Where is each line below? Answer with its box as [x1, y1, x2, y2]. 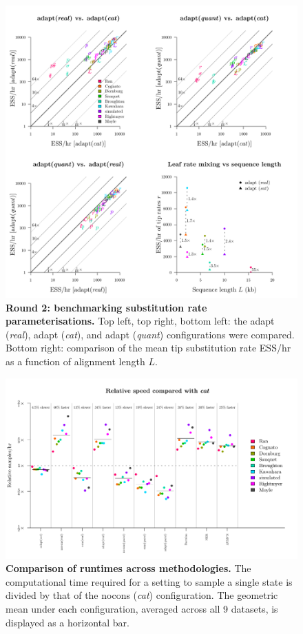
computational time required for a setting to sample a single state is [6, 574, 293, 589]
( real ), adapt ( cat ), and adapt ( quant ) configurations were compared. [6, 327, 295, 341]
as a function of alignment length [6, 354, 145, 368]
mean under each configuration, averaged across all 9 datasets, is [6, 602, 278, 616]
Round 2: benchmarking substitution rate [6, 300, 207, 314]
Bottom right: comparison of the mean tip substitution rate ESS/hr [6, 340, 291, 355]
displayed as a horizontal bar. [6, 615, 129, 629]
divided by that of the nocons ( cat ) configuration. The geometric [6, 588, 278, 602]
